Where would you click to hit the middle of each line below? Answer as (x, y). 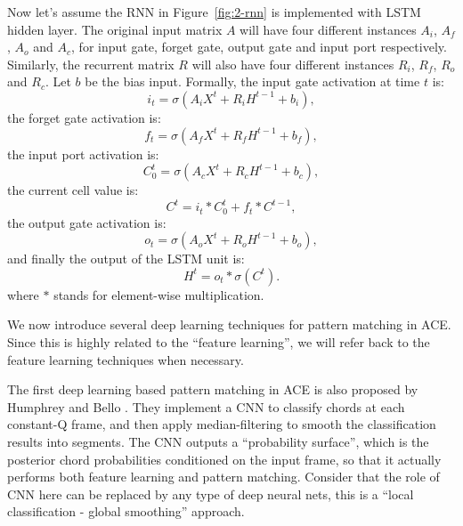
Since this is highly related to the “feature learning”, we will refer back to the (219, 342)
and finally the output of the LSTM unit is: (126, 259)
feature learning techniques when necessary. (126, 359)
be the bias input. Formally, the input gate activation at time (252, 81)
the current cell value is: (73, 190)
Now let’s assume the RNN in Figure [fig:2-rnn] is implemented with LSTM (214, 12)
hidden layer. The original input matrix (115, 29)
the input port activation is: (83, 154)
